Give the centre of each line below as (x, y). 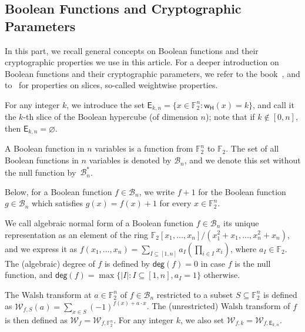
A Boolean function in (45, 148)
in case (213, 263)
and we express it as (41, 248)
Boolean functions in (42, 160)
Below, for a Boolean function (58, 191)
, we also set (202, 319)
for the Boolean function (242, 191)
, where (243, 248)
